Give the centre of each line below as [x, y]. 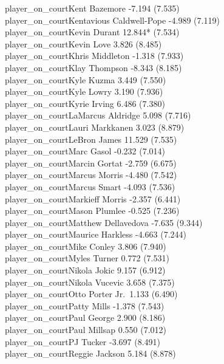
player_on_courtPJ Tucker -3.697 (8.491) [83, 341]
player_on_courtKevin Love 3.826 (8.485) [83, 43]
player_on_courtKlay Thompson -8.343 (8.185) [93, 67]
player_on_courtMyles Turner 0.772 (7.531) [87, 258]
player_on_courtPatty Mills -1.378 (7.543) [85, 305]
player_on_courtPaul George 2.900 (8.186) [85, 318]
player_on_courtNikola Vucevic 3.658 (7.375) [90, 282]
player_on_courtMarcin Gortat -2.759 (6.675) [91, 163]
